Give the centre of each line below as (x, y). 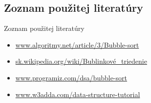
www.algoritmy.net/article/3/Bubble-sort (77, 44)
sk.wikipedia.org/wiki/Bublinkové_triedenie (81, 61)
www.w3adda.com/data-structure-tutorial (78, 94)
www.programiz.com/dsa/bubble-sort (71, 77)
